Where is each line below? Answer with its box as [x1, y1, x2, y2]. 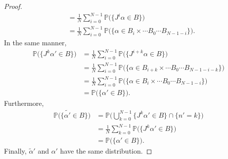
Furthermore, [4, 97, 44, 108]
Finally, [4, 145, 27, 156]
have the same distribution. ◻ [60, 145, 152, 156]
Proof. [4, 1, 22, 11]
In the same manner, [4, 37, 67, 48]
